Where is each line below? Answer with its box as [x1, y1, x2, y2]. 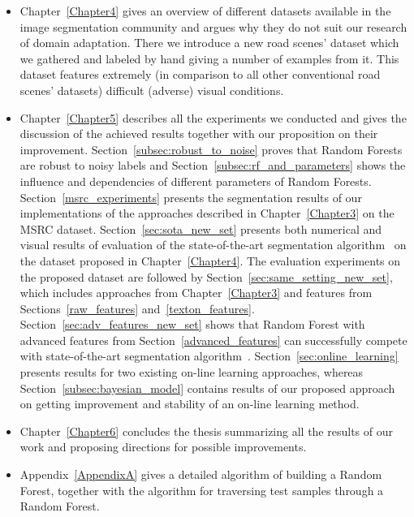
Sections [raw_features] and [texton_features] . [19, 299, 255, 317]
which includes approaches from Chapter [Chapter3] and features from [19, 284, 373, 301]
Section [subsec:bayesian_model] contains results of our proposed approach [19, 379, 395, 396]
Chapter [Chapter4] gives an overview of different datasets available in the [19, 2, 391, 19]
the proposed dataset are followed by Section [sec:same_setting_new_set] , [19, 268, 393, 285]
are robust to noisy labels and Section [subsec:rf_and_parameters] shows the [19, 157, 406, 174]
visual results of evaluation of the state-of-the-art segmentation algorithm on [19, 236, 407, 253]
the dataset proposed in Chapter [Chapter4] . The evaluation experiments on [19, 252, 401, 269]
